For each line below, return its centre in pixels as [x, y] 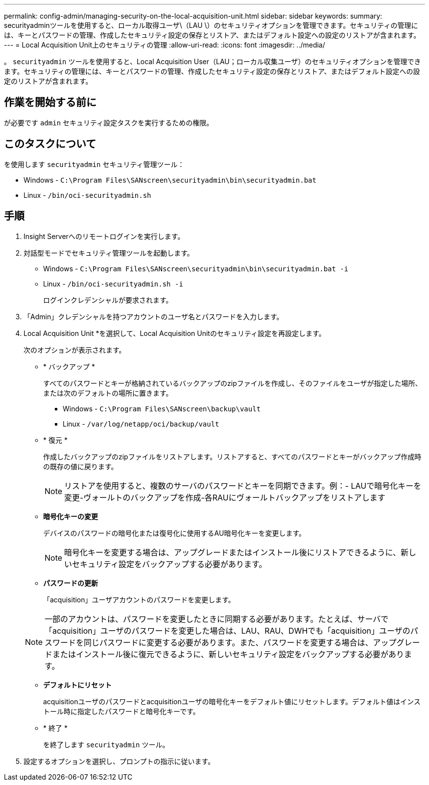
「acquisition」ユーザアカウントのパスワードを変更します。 [139, 599]
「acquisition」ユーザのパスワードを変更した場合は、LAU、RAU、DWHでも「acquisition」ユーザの [227, 630]
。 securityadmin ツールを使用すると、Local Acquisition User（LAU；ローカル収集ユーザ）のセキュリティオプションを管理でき [213, 61]
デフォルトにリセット [77, 685]
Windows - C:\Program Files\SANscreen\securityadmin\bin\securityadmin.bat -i [196, 268]
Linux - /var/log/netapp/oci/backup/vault [141, 424]
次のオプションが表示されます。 [75, 350]
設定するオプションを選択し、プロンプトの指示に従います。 [119, 761]
